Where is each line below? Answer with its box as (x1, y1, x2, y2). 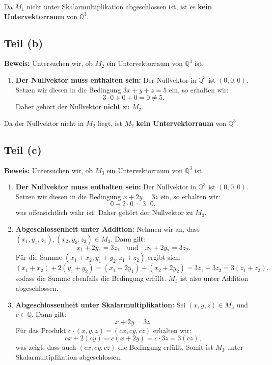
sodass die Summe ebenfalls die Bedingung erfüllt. (15, 273, 166, 283)
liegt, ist (98, 118, 122, 128)
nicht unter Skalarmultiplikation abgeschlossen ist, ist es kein (27, 1, 212, 11)
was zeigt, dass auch (15, 342, 76, 352)
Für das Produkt (15, 325, 66, 335)
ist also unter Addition (180, 273, 248, 283)
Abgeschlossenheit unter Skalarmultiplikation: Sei (15, 299, 186, 309)
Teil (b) (4, 35, 43, 50)
